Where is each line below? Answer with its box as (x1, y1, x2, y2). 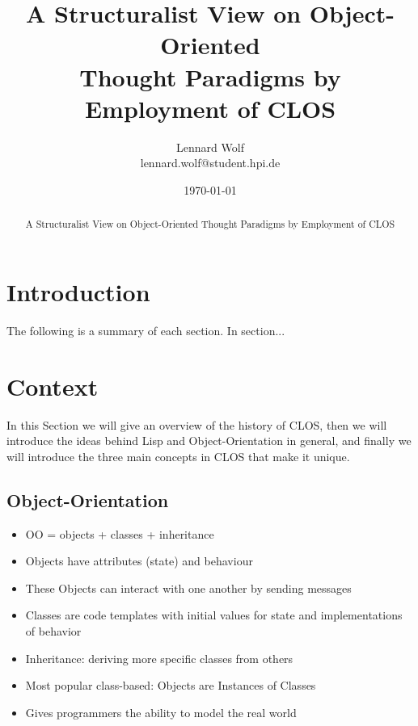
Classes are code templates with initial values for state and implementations (25, 606, 403, 623)
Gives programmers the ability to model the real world (25, 703, 297, 720)
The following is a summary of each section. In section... (6, 321, 285, 338)
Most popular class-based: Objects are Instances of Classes (25, 677, 316, 694)
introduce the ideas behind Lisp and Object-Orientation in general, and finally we (6, 432, 412, 449)
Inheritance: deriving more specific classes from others (25, 649, 293, 666)
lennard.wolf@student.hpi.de (140, 154, 281, 171)
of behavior (25, 622, 82, 639)
